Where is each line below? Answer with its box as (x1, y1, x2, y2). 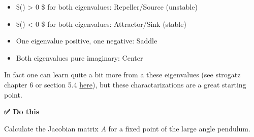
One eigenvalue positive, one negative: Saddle (16, 35, 157, 46)
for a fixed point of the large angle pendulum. (108, 123, 250, 133)
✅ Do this (4, 106, 39, 117)
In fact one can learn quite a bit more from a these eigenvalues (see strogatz (4, 69, 241, 80)
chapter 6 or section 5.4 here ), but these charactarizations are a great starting (4, 79, 246, 89)
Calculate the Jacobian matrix (4, 123, 99, 133)
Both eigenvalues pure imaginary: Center (16, 52, 143, 63)
